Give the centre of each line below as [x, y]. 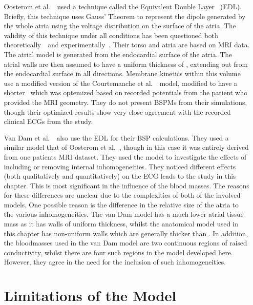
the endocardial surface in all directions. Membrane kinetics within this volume [122, 73]
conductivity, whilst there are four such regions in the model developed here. [118, 252]
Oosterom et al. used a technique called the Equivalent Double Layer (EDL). [123, 6]
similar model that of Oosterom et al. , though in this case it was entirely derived [126, 147]
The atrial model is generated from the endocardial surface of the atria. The [118, 54]
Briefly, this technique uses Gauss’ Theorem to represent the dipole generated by [125, 16]
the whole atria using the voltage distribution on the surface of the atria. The [120, 26]
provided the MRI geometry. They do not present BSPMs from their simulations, [126, 102]
